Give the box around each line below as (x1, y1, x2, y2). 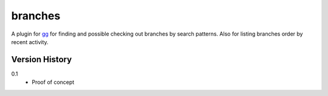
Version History (11, 54, 72, 65)
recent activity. (11, 38, 49, 45)
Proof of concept (32, 78, 75, 86)
